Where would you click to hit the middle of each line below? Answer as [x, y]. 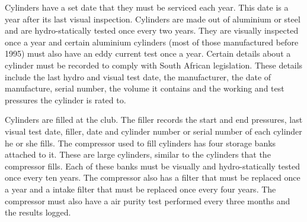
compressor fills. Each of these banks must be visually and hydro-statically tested [152, 166]
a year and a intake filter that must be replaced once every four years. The [140, 189]
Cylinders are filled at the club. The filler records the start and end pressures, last [154, 120]
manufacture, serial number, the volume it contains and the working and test [145, 88]
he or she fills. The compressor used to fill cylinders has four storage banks [140, 143]
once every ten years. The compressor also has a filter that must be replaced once [153, 177]
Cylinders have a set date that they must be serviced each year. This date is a [147, 7]
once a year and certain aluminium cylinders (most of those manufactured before [152, 42]
